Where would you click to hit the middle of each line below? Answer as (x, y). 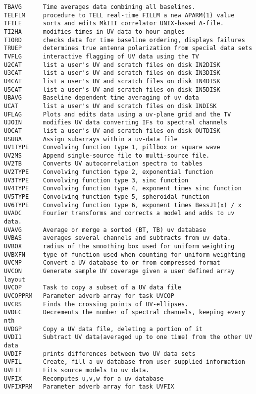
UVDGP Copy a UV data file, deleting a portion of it (103, 329)
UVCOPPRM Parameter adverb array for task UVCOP (89, 296)
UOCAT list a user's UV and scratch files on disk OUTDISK (112, 131)
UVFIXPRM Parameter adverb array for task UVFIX (89, 387)
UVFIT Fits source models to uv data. (77, 370)
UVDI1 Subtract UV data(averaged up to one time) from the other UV (128, 337)
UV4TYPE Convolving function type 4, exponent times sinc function (123, 189)
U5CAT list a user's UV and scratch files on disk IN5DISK (112, 89)
